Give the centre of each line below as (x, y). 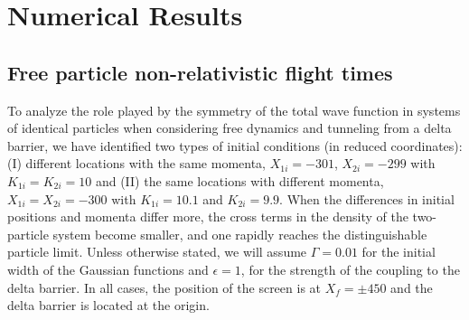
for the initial (399, 252)
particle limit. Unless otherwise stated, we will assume (157, 252)
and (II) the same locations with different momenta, (239, 180)
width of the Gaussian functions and (108, 269)
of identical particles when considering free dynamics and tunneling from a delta (230, 128)
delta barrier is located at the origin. (108, 305)
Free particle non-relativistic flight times (200, 72)
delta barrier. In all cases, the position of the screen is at (164, 287)
